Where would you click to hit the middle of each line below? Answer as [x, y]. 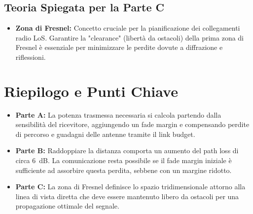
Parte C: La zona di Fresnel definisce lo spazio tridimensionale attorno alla [130, 187]
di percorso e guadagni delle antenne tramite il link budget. [105, 134]
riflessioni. [31, 57]
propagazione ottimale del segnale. [67, 206]
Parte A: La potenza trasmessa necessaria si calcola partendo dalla [118, 114]
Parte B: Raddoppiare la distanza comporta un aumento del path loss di [127, 150]
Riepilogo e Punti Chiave [91, 91]
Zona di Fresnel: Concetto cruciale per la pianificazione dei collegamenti [128, 28]
